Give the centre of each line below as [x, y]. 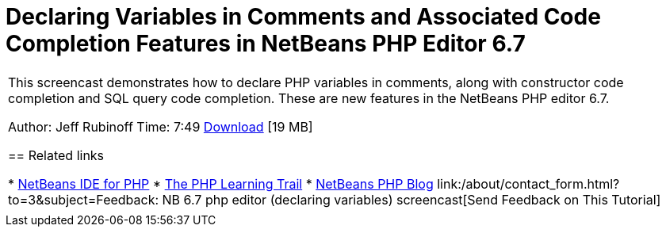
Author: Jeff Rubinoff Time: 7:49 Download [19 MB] [161, 126]
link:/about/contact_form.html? [528, 183]
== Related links [56, 155]
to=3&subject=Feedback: [84, 199]
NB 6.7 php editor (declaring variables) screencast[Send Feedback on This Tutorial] [411, 199]
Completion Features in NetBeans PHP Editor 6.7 [266, 44]
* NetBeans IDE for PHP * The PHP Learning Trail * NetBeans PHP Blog [221, 183]
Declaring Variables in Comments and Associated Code [303, 17]
